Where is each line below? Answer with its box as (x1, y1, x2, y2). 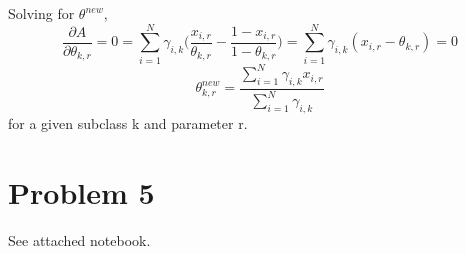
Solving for (8, 3, 75, 23)
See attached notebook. (8, 229, 151, 250)
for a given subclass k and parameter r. (8, 113, 248, 134)
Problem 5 (8, 171, 155, 212)
